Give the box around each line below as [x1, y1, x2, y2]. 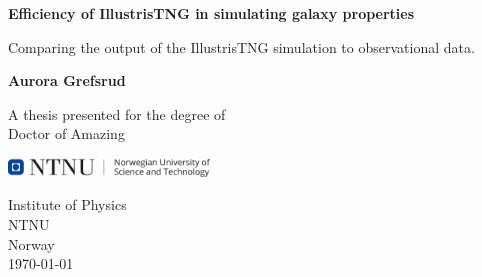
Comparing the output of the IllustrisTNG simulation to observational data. [8, 36, 475, 57]
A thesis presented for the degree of [8, 103, 226, 124]
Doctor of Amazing [8, 123, 125, 144]
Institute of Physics [8, 194, 127, 215]
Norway [8, 233, 55, 254]
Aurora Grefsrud [8, 70, 126, 91]
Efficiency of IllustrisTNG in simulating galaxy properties [8, 3, 415, 23]
